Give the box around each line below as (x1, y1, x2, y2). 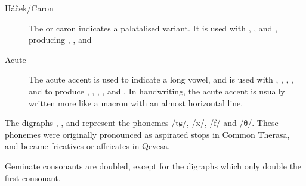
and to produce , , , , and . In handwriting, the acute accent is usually (29, 84, 285, 97)
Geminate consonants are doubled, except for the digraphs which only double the (5, 159, 302, 172)
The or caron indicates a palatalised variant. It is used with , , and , (29, 21, 277, 34)
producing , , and (29, 33, 92, 46)
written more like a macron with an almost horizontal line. (29, 96, 243, 109)
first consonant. (5, 171, 61, 184)
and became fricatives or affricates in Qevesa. (5, 140, 170, 152)
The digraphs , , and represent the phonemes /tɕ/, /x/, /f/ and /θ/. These (5, 116, 279, 129)
